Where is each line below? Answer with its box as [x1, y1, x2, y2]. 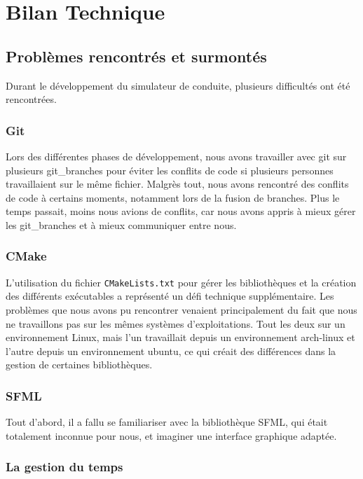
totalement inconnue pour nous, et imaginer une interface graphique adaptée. [6, 428, 337, 443]
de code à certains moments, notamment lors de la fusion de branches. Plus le [6, 190, 340, 204]
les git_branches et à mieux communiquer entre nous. [6, 217, 237, 232]
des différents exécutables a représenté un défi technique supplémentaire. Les [6, 289, 334, 303]
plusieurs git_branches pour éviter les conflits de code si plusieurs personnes [6, 162, 334, 177]
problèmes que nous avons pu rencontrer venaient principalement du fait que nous [6, 303, 357, 317]
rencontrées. [6, 92, 57, 106]
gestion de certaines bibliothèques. [6, 357, 153, 372]
